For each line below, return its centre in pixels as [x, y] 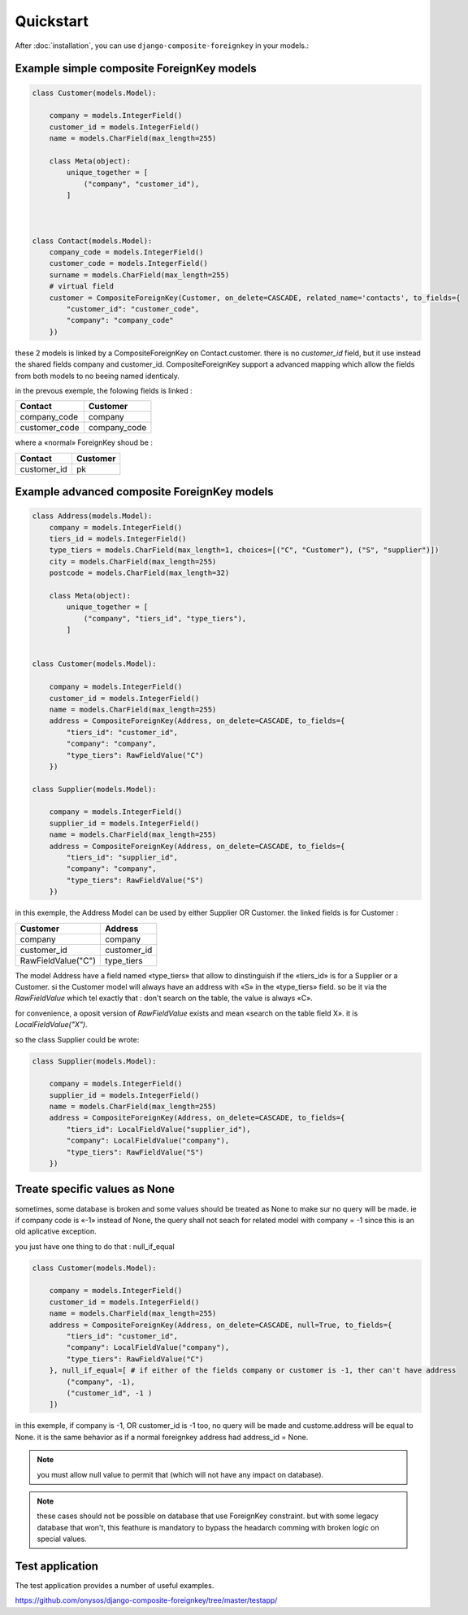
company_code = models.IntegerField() [126, 252]
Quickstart [52, 21]
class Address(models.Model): [92, 516]
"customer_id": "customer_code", [133, 309]
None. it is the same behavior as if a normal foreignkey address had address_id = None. [162, 1437]
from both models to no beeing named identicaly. [97, 376]
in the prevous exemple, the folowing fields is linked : [104, 390]
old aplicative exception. [56, 1231]
